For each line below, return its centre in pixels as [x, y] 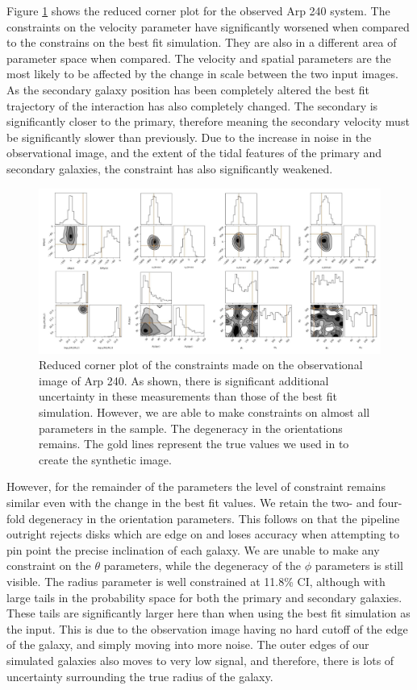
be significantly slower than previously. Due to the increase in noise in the [189, 137]
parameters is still [359, 565]
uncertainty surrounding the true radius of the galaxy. [140, 676]
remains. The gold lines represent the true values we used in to [194, 444]
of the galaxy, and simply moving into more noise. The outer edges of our [188, 644]
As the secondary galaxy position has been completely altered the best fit [188, 89]
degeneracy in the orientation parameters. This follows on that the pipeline [214, 518]
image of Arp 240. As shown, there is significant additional [184, 380]
